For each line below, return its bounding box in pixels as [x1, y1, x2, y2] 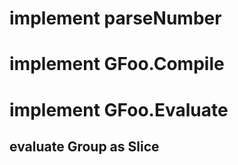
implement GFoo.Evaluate [9, 98, 229, 121]
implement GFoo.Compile [9, 53, 225, 76]
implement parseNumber [9, 7, 222, 30]
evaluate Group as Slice [9, 138, 160, 155]
